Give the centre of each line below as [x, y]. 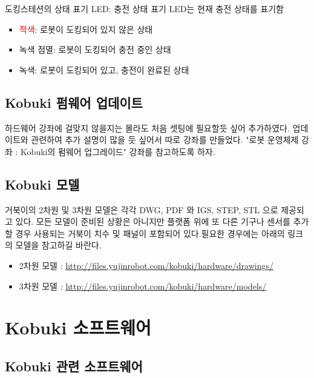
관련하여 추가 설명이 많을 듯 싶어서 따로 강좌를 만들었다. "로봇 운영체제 [165, 140]
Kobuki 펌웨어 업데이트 [74, 102]
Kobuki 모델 [42, 184]
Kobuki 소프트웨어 [78, 327]
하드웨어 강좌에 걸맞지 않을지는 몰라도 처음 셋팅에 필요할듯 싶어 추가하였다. [147, 128]
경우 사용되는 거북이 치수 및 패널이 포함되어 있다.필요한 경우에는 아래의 [150, 233]
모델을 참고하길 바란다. [58, 245]
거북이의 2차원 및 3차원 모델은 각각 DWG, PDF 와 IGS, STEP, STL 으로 [142, 209]
